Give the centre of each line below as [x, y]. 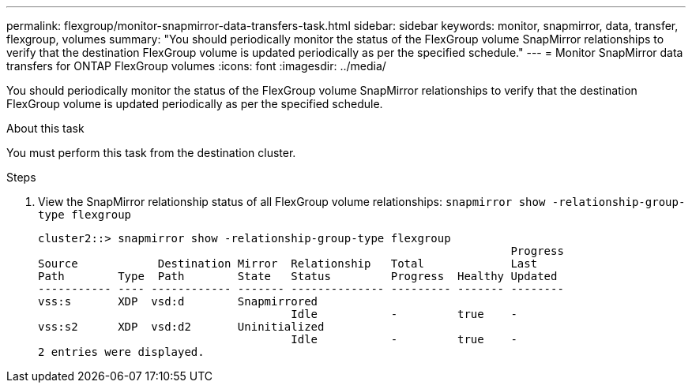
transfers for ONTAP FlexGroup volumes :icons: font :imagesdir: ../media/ [196, 66]
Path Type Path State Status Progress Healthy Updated [298, 276]
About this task [45, 128]
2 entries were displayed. [121, 352]
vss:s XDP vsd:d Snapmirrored [178, 301]
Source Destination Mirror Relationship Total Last [288, 264]
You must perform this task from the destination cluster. [151, 153]
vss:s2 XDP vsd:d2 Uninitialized [181, 327]
